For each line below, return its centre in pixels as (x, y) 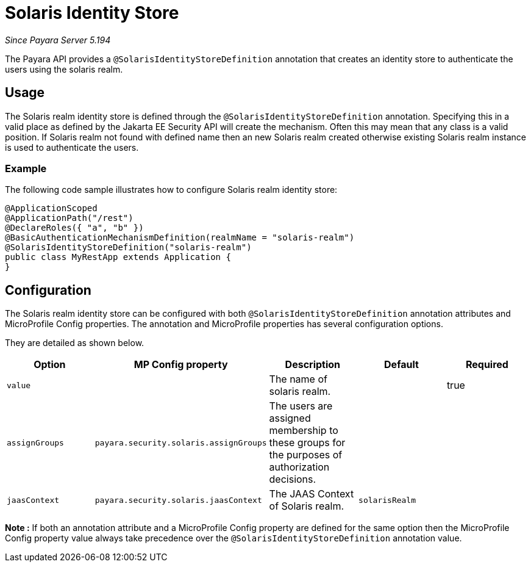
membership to (304, 431)
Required (487, 365)
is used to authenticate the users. (72, 147)
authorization (299, 467)
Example (26, 168)
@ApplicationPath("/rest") (69, 218)
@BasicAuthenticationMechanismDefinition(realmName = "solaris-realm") (180, 238)
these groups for (307, 443)
